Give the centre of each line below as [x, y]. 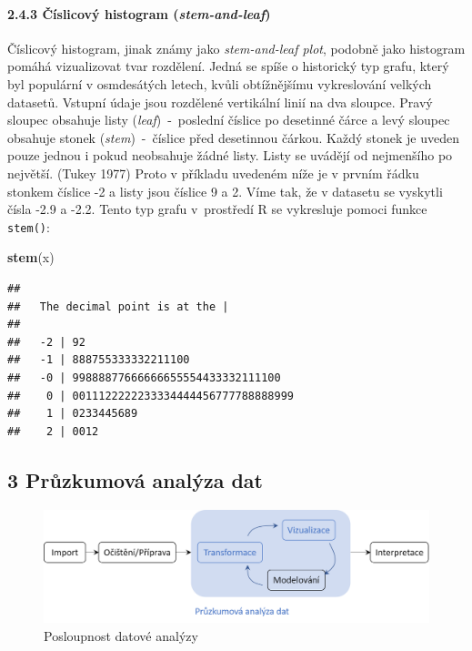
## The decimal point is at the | [118, 306]
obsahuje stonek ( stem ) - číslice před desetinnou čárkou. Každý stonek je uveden [233, 137]
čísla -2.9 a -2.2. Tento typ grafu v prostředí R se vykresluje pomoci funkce [217, 209]
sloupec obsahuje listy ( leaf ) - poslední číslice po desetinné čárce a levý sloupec [229, 120]
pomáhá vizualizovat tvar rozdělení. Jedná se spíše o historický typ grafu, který [228, 66]
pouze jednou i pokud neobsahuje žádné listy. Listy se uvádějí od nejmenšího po [230, 155]
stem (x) [31, 257]
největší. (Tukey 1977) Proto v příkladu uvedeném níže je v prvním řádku [213, 173]
